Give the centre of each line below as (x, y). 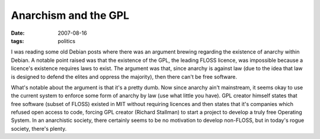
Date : (18, 33)
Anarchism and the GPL (70, 15)
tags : (17, 41)
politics (67, 41)
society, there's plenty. (39, 128)
